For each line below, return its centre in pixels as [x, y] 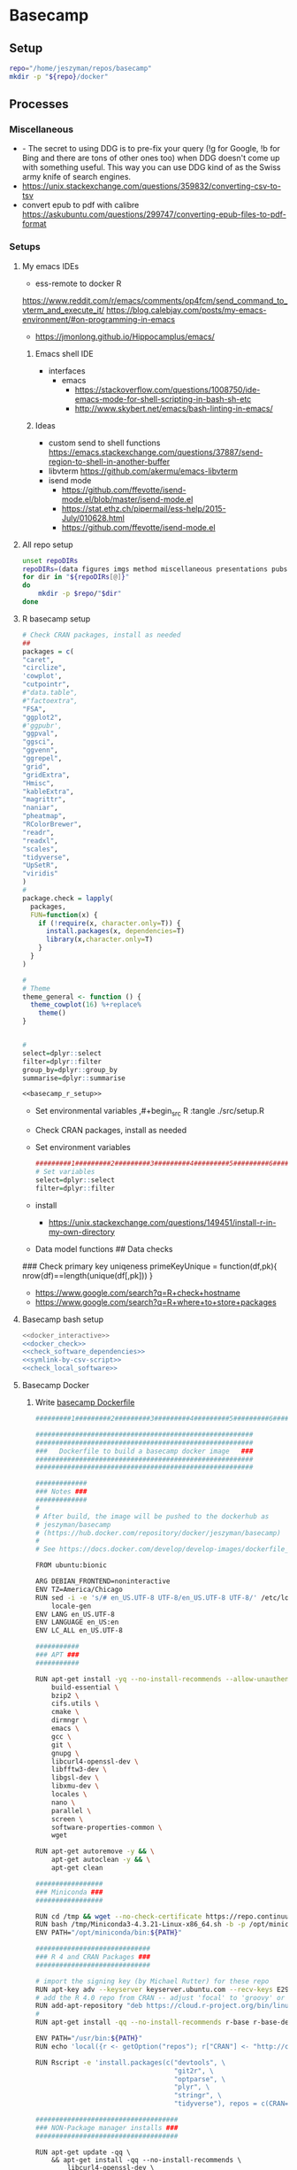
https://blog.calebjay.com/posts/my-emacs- [186, 310]
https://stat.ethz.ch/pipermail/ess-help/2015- [144, 508]
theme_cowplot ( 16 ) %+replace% [86, 1005]
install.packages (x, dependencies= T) [115, 931]
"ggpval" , [40, 734]
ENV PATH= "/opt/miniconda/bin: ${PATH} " [109, 1933]
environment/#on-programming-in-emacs [98, 319]
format [34, 224]
